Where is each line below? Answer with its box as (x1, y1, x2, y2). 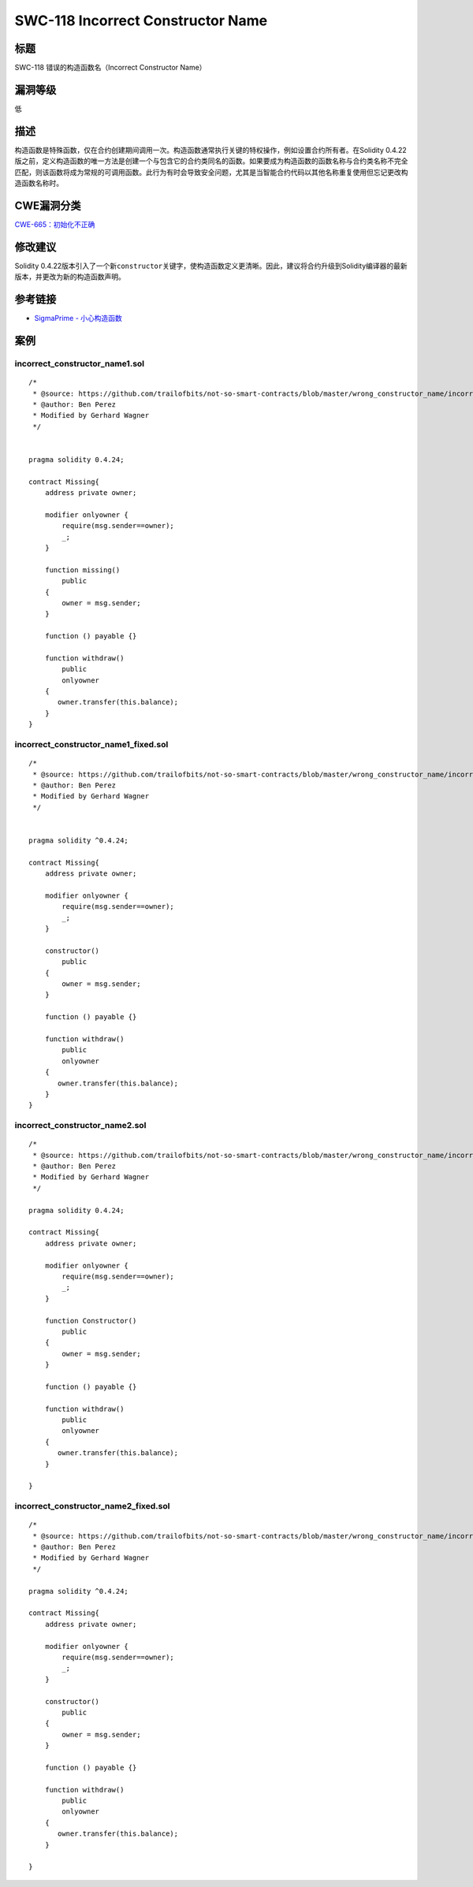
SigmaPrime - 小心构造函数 (34, 314, 122, 323)
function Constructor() (44, 1316, 137, 1325)
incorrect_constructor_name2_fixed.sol (14, 1501, 170, 1512)
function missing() (44, 565, 121, 575)
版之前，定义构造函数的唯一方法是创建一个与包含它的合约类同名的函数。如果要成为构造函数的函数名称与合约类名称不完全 (14, 156, 408, 166)
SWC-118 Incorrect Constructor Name (14, 12, 268, 29)
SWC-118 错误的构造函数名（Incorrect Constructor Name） (14, 63, 207, 73)
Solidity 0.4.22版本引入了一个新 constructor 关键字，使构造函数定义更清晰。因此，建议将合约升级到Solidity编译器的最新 (14, 261, 408, 270)
